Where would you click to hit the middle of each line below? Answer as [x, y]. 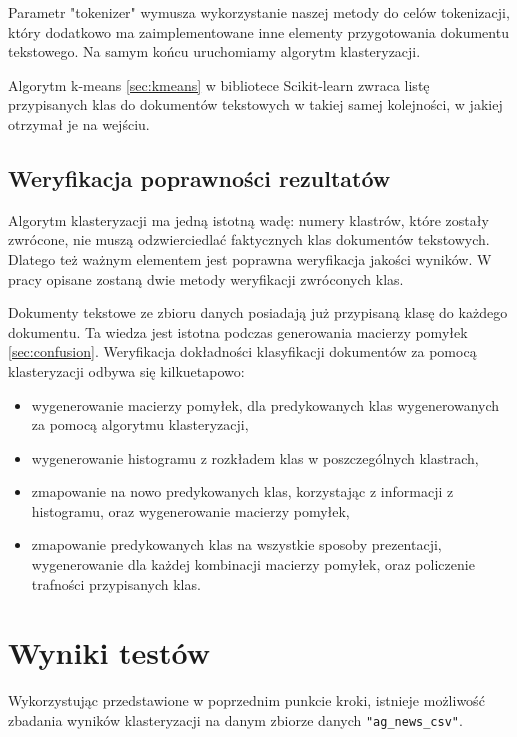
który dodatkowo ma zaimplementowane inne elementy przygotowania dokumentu [258, 31]
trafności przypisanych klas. [116, 583]
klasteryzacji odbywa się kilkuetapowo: [126, 370]
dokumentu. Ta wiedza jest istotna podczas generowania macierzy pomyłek [238, 331]
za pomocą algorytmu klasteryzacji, [140, 424]
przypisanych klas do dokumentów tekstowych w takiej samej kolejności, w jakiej [255, 104]
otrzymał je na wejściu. [79, 123]
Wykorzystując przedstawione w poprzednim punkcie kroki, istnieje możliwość [246, 700]
